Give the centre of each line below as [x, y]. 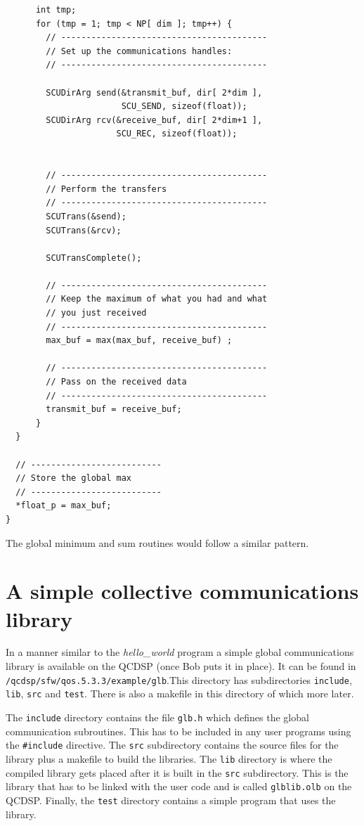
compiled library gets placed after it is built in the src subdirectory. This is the [177, 772]
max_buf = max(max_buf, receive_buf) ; [139, 341]
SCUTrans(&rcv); [84, 230]
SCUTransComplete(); [94, 258]
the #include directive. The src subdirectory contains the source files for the [172, 745]
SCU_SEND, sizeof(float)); [184, 107]
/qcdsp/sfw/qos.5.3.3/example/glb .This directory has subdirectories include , [179, 679]
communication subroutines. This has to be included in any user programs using [178, 731]
